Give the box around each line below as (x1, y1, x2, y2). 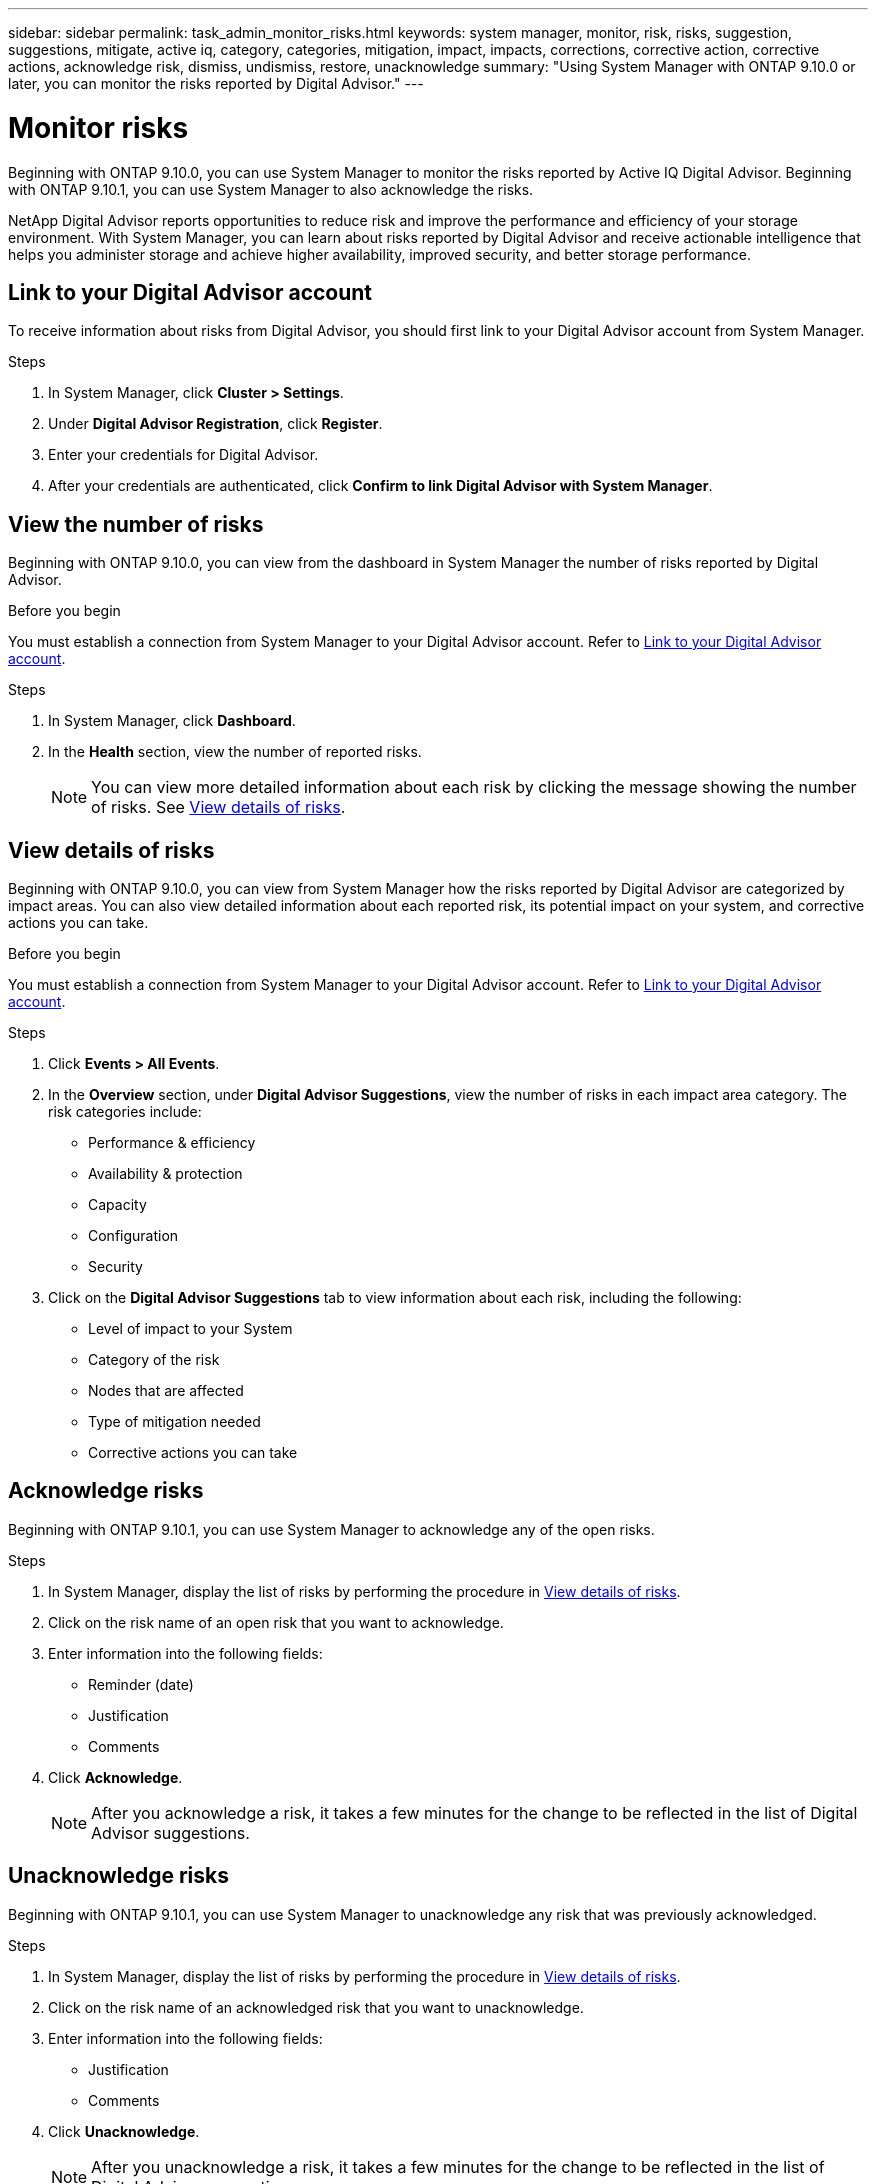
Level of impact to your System (88, 1320, 293, 1338)
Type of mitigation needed (88, 1413, 261, 1431)
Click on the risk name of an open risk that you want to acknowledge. (48, 1613, 504, 1631)
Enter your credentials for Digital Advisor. (48, 446, 319, 464)
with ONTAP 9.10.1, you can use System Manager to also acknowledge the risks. (8, 180, 534, 198)
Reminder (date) (88, 1675, 194, 1693)
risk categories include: (48, 1103, 202, 1121)
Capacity (88, 1196, 147, 1214)
